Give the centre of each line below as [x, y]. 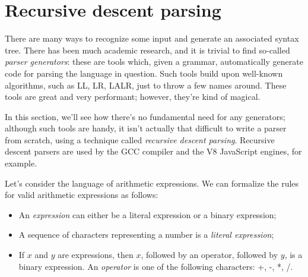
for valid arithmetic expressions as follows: [82, 195]
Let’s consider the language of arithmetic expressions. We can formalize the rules [152, 183]
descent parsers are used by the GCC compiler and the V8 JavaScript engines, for [153, 151]
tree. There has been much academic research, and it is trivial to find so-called [147, 50]
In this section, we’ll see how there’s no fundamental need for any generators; [145, 116]
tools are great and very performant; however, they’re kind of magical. [133, 97]
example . [21, 163]
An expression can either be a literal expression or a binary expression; [147, 214]
